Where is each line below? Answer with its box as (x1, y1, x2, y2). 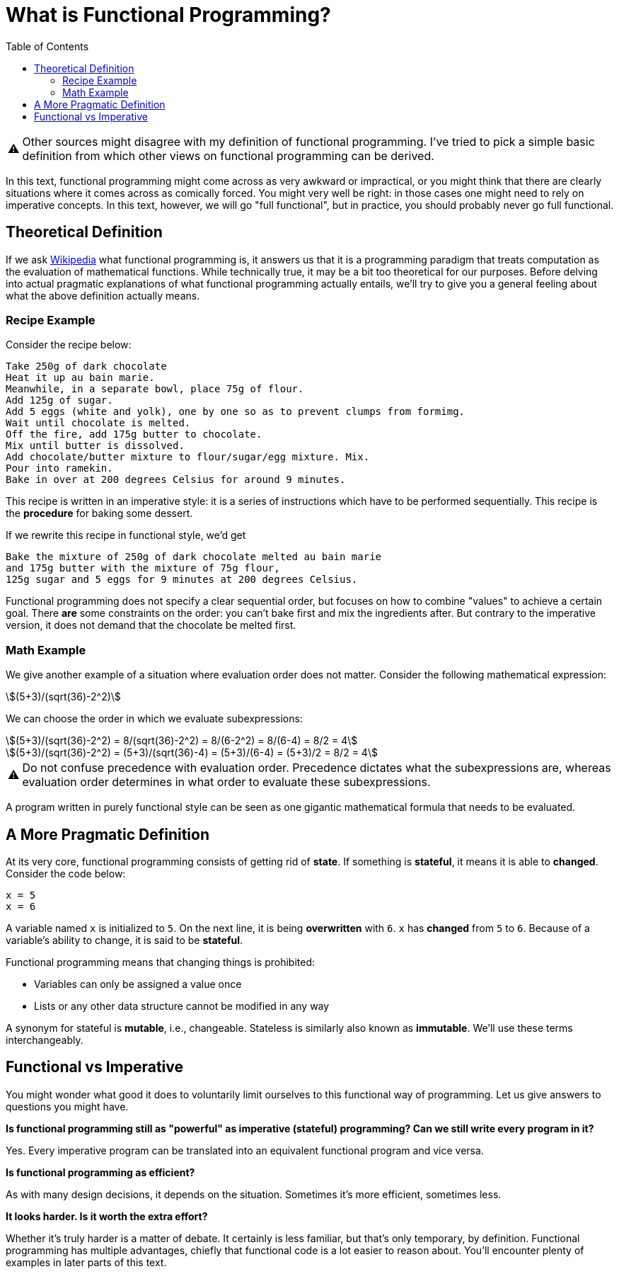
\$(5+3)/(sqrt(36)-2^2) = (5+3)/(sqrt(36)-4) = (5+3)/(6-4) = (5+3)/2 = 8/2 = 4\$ (6, 746, 378, 759)
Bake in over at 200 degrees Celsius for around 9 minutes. (6, 474, 346, 486)
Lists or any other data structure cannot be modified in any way (34, 999, 330, 1012)
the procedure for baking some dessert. (6, 507, 193, 520)
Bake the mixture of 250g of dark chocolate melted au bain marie (6, 551, 382, 563)
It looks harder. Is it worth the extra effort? (6, 1210, 208, 1222)
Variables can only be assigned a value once (34, 977, 242, 990)
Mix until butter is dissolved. (6, 440, 185, 452)
